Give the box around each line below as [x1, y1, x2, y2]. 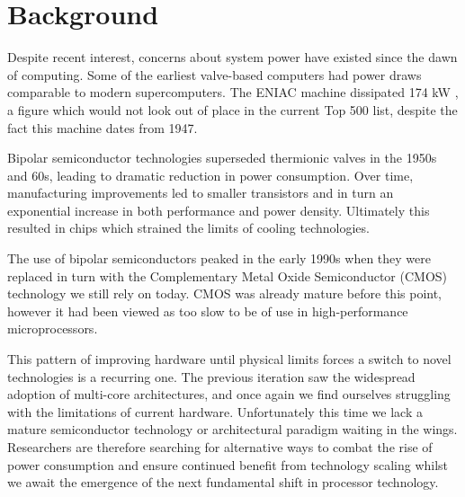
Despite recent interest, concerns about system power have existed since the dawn [7, 48, 458, 67]
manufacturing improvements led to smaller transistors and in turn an [7, 183, 394, 202]
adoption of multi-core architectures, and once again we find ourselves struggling [7, 385, 451, 404]
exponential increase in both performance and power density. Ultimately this [7, 200, 430, 219]
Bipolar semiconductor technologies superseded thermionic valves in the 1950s [7, 148, 437, 167]
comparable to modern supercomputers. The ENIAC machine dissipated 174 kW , [7, 83, 459, 102]
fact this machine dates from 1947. [7, 118, 198, 137]
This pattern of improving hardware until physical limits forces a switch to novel [7, 350, 452, 368]
